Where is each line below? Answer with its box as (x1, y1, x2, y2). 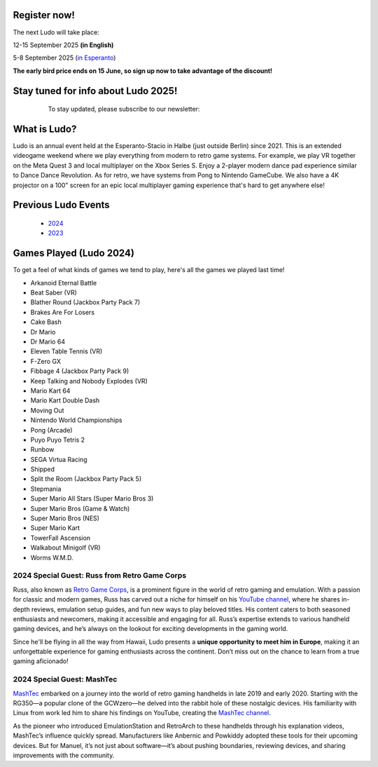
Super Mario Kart (30, 524, 80, 532)
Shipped (30, 465, 55, 473)
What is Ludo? (13, 123, 77, 135)
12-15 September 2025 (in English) (13, 41, 114, 49)
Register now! (13, 9, 75, 21)
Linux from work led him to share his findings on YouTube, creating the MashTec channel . (13, 709, 271, 717)
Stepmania (30, 484, 62, 493)
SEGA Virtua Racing (30, 455, 87, 463)
